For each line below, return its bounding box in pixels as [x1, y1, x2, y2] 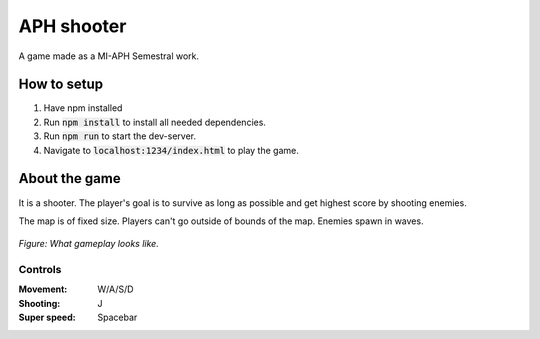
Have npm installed [43, 102, 123, 114]
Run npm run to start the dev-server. [43, 130, 197, 142]
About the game [18, 170, 121, 187]
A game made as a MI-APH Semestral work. [18, 50, 200, 62]
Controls [18, 263, 62, 277]
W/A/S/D [97, 283, 134, 295]
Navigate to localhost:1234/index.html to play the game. [43, 144, 299, 156]
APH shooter [18, 15, 127, 37]
